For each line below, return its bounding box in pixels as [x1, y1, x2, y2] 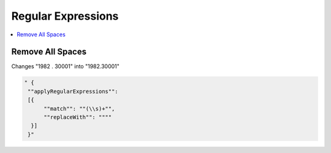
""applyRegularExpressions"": [28, 88, 119, 95]
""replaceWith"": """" [44, 114, 112, 120]
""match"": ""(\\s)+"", [44, 105, 115, 112]
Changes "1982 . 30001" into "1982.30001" [11, 63, 120, 70]
